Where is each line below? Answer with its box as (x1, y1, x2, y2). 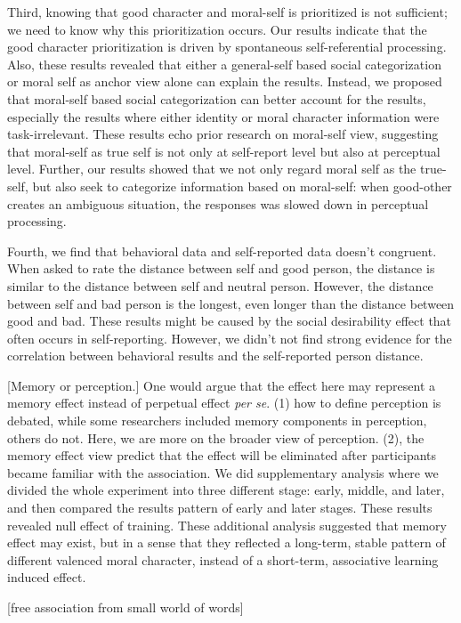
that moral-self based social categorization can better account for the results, (7, 89, 426, 108)
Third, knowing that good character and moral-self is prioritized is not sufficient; (7, 3, 448, 20)
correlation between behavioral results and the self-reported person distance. (7, 346, 424, 365)
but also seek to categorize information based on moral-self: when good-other (32, 176, 452, 195)
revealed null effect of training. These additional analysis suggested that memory (7, 515, 447, 534)
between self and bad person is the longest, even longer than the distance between (7, 294, 455, 312)
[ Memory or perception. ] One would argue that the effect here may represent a (7, 376, 436, 394)
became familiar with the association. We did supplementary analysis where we (7, 463, 439, 481)
